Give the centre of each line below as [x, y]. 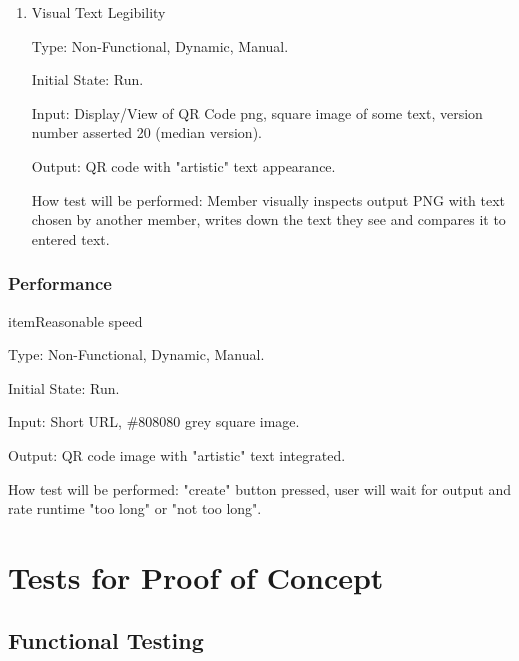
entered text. [70, 238]
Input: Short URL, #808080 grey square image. [154, 421]
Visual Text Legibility [98, 12]
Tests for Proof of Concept [196, 576]
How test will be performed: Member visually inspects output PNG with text [268, 199]
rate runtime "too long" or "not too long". [135, 508]
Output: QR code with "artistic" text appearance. [183, 165]
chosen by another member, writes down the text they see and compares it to [268, 219]
